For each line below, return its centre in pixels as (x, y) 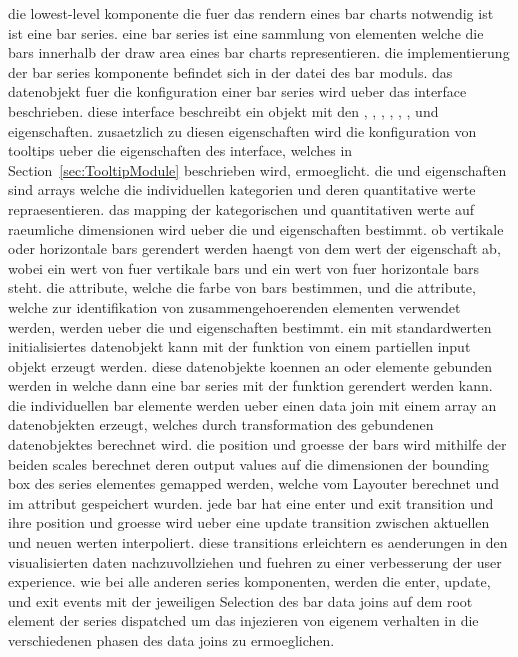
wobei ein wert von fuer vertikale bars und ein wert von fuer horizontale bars (244, 267)
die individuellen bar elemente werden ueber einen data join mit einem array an (252, 404)
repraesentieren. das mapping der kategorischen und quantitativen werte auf (241, 208)
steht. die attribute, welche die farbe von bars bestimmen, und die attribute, (242, 287)
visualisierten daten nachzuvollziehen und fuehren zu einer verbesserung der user (255, 561)
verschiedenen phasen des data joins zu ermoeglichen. (171, 640)
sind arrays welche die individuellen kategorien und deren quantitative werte (242, 189)
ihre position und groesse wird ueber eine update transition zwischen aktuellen (249, 522)
